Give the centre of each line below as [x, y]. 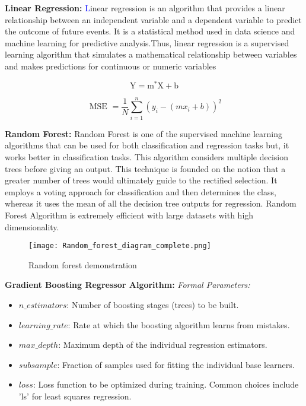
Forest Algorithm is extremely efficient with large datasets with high [129, 215]
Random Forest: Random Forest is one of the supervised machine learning [144, 133]
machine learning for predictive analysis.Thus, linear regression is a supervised [147, 42]
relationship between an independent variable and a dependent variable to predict [153, 19]
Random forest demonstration [83, 264]
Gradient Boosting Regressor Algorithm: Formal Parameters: [128, 285]
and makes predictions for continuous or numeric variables [111, 66]
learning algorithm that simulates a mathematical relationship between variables [151, 54]
